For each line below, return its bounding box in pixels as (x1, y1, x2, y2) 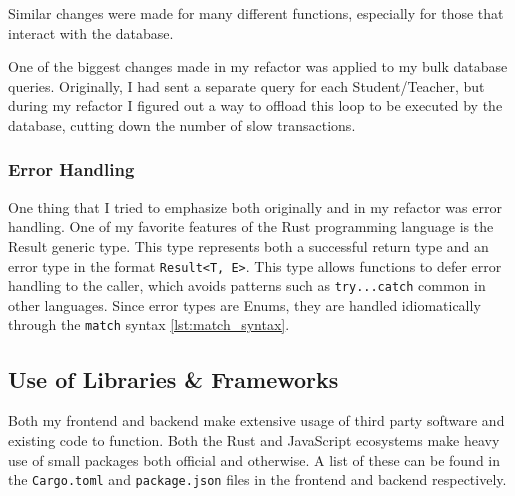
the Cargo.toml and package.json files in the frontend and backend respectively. (8, 469, 507, 490)
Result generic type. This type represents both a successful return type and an (8, 235, 489, 256)
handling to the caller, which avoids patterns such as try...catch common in (8, 275, 486, 296)
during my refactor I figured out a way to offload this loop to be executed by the (8, 95, 503, 116)
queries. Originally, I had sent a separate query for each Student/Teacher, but (8, 75, 485, 96)
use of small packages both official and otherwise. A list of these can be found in (8, 449, 501, 470)
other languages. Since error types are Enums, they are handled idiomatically (8, 294, 481, 315)
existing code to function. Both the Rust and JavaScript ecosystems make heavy (8, 429, 500, 450)
